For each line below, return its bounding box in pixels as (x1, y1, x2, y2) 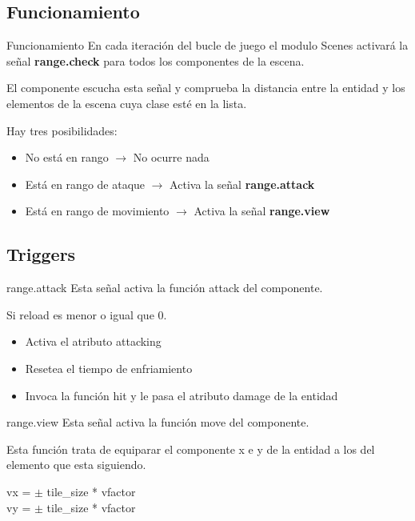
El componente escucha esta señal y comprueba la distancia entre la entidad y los (6, 79, 405, 96)
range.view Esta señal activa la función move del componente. (6, 414, 309, 431)
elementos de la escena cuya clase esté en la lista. (6, 94, 247, 111)
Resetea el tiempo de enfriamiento (25, 359, 193, 376)
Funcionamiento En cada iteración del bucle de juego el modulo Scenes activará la (6, 37, 409, 54)
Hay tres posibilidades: (6, 122, 118, 138)
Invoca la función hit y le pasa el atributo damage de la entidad (25, 387, 338, 403)
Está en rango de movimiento (25, 202, 170, 219)
